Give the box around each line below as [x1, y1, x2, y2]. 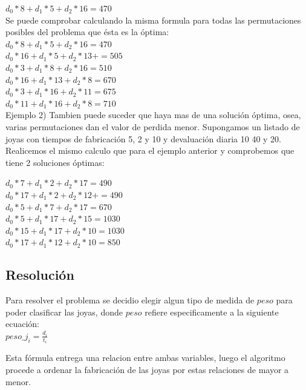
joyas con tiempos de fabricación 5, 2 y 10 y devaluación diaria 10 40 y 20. [5, 132, 281, 145]
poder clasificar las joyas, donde [5, 305, 123, 318]
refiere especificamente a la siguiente [145, 305, 279, 318]
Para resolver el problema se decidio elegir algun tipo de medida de [5, 294, 255, 306]
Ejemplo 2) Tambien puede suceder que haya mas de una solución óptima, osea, [5, 108, 301, 121]
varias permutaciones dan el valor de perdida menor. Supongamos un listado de [5, 120, 300, 133]
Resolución [5, 265, 74, 284]
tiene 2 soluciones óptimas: [5, 156, 105, 168]
